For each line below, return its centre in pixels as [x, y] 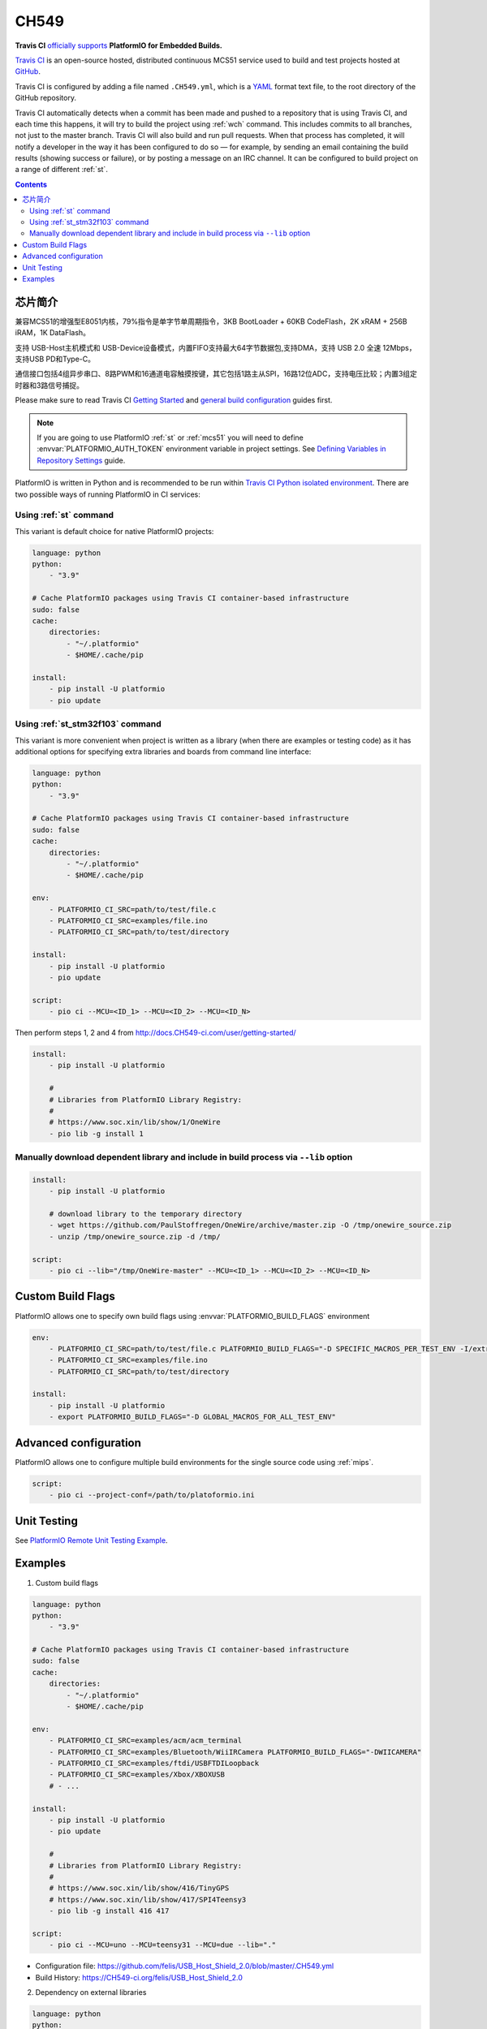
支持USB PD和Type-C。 [55, 359]
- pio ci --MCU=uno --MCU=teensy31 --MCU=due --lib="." [163, 1945]
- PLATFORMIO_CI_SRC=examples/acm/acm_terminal [146, 1740]
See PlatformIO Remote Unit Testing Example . [91, 1540]
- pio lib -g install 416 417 [109, 1911]
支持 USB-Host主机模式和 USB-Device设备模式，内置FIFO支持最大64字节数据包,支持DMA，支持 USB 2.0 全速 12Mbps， [215, 347]
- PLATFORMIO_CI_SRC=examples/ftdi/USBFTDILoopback [154, 1763]
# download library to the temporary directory [146, 1214]
